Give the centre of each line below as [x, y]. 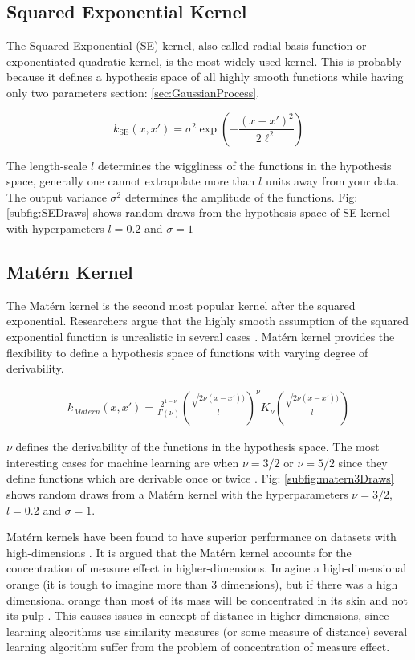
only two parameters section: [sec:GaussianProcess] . [133, 92]
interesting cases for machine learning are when [123, 462]
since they [363, 462]
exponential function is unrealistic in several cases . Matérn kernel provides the [201, 336]
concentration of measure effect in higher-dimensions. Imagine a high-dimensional [207, 568]
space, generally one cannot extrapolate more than [131, 181]
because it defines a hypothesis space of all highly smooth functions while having [205, 77]
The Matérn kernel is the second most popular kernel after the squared [181, 305]
